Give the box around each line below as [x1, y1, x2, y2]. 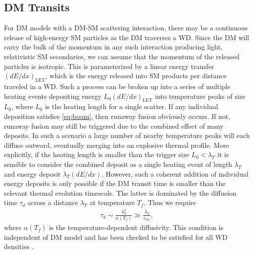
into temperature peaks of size [155, 91, 246, 101]
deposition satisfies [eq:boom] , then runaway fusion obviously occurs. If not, [4, 111, 231, 121]
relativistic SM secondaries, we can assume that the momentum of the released [4, 51, 240, 61]
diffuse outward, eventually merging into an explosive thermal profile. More [4, 139, 229, 150]
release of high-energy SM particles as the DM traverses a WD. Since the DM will [4, 32, 250, 42]
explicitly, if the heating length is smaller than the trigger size [4, 149, 190, 160]
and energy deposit [4, 168, 61, 179]
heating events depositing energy [4, 91, 102, 101]
